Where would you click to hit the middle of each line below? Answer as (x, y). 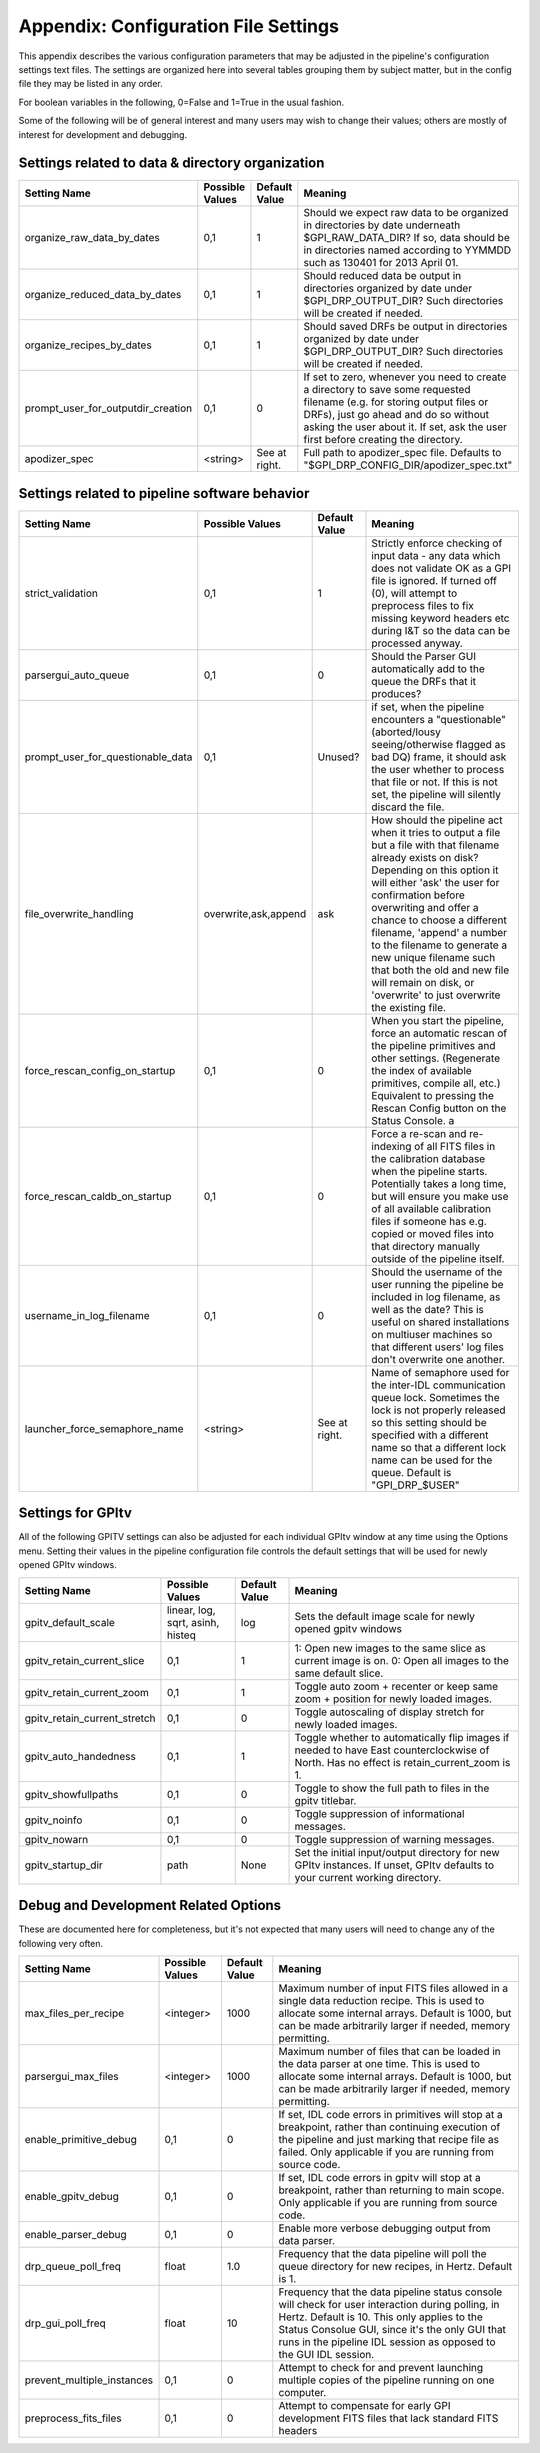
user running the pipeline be (437, 1284)
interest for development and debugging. (103, 134)
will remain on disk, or (423, 982)
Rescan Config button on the (439, 1108)
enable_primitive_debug (80, 2139)
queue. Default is (411, 1472)
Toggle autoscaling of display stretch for (389, 1712)
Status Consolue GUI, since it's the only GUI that (392, 2329)
